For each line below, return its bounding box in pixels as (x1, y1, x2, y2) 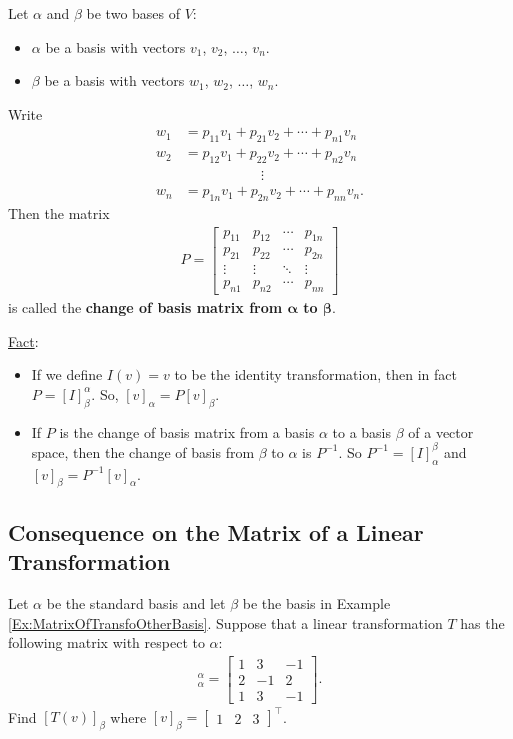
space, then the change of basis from (31, 441, 255, 462)
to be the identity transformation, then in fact (174, 364, 457, 385)
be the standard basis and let (46, 592, 226, 613)
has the (460, 612, 505, 633)
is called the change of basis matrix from (8, 297, 283, 318)
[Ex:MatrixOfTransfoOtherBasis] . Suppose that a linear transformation (8, 612, 443, 633)
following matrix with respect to (8, 632, 205, 653)
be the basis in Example (242, 592, 391, 613)
